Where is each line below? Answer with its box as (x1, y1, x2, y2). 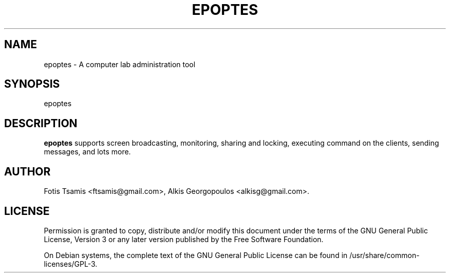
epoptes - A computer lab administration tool (44, 60, 196, 69)
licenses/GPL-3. (44, 259, 98, 268)
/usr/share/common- (349, 250, 420, 260)
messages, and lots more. (44, 147, 131, 156)
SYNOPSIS (4, 77, 60, 91)
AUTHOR (4, 165, 51, 178)
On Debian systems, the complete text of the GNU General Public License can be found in (44, 250, 348, 260)
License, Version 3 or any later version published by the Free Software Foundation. (44, 234, 324, 244)
